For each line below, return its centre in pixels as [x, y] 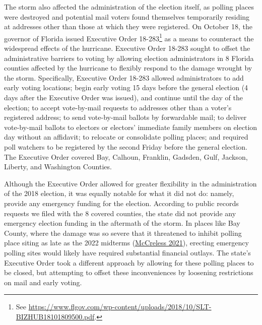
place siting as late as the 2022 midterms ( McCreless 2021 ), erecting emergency [126, 243]
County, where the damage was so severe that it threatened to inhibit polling [123, 233]
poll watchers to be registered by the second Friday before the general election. [126, 146]
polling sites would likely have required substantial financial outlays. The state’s [127, 252]
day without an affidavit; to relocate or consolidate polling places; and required [126, 137]
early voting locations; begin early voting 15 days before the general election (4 [126, 87]
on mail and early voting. [43, 282]
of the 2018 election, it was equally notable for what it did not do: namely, [119, 193]
